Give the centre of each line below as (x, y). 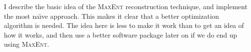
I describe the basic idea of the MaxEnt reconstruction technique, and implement (126, 6)
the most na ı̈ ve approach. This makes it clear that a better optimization (112, 16)
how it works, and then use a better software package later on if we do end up (121, 34)
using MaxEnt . (27, 44)
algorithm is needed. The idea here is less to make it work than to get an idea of (124, 25)
